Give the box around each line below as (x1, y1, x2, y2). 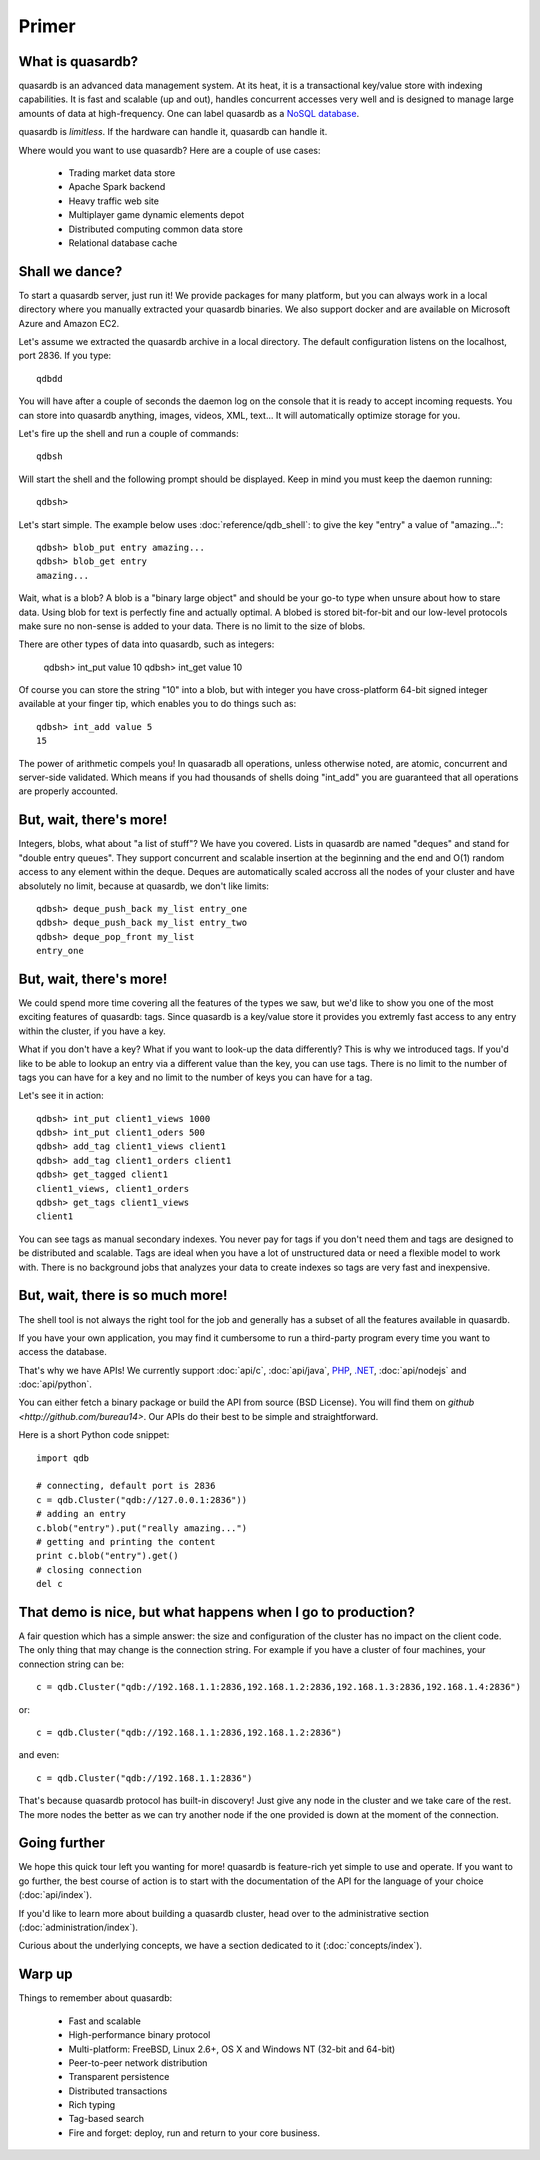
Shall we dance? (18, 263, 123, 280)
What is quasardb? (18, 53, 139, 70)
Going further (18, 1835, 105, 1852)
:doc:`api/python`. (18, 1378, 92, 1390)
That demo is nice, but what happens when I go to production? (18, 1603, 415, 1620)
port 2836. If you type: (18, 350, 112, 362)
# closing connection (36, 1564, 142, 1575)
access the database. (18, 1346, 107, 1358)
